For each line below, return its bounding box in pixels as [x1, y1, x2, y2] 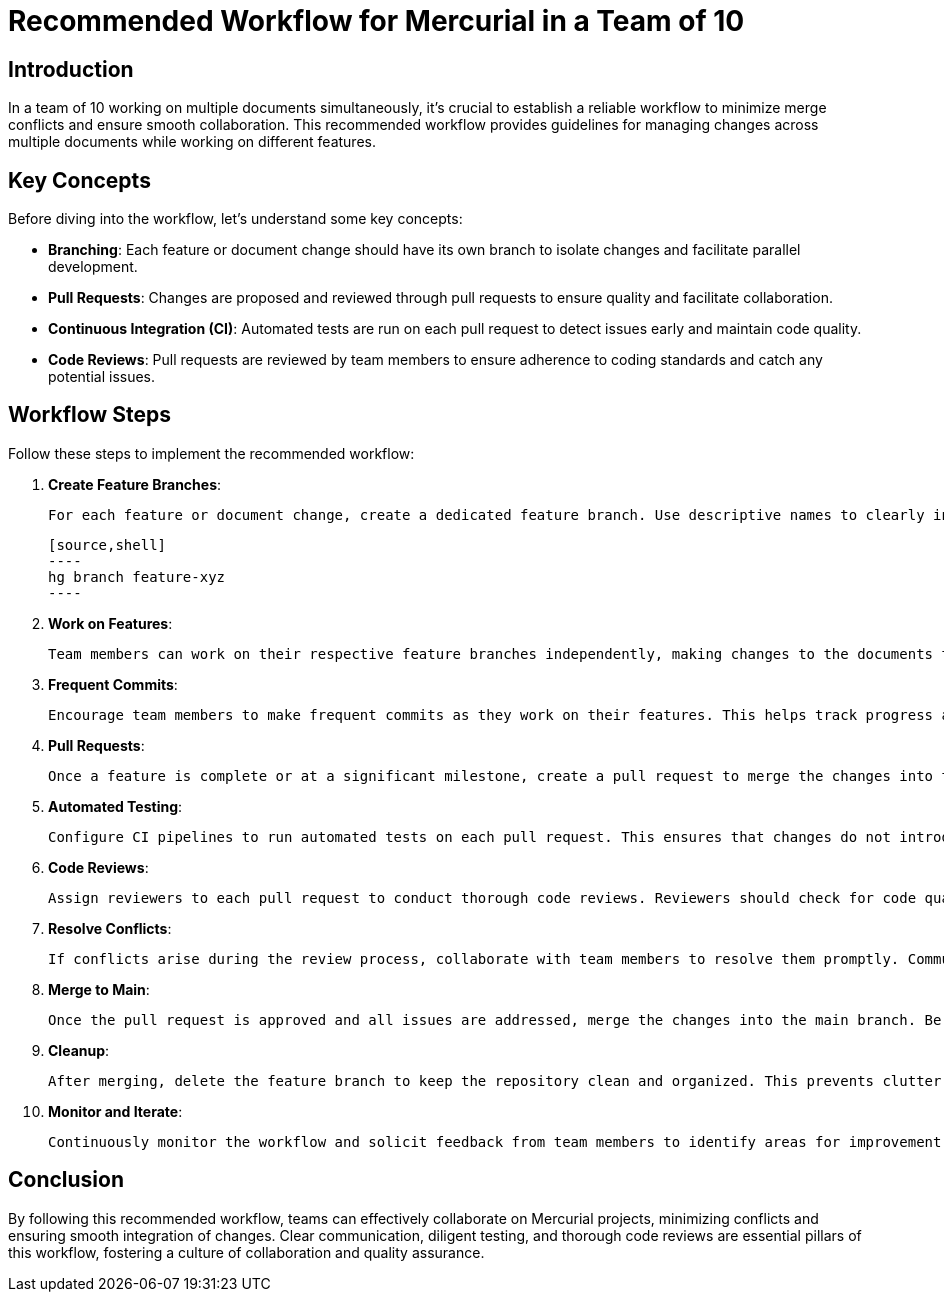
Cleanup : [48, 1041, 110, 1059]
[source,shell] [48, 536, 167, 553]
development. [48, 258, 138, 276]
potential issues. [48, 368, 156, 386]
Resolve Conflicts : [48, 919, 172, 937]
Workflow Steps [8, 402, 171, 428]
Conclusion [8, 1167, 125, 1193]
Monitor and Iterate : [48, 1102, 183, 1120]
